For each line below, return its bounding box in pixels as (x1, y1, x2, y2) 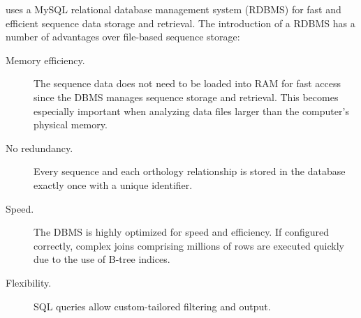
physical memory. (34, 117, 108, 132)
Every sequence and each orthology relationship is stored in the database (34, 164, 346, 179)
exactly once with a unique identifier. (34, 177, 193, 192)
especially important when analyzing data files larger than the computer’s (34, 103, 349, 118)
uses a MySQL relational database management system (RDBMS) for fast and (6, 2, 341, 16)
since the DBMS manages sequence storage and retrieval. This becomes (34, 89, 339, 104)
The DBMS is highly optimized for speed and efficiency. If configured (34, 225, 329, 239)
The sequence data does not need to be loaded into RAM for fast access (34, 76, 341, 91)
